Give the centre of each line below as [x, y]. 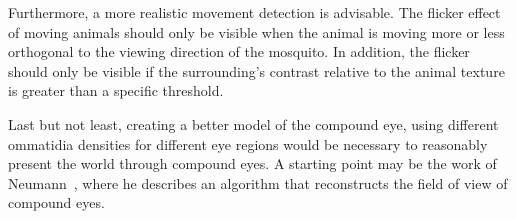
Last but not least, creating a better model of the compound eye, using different [253, 123]
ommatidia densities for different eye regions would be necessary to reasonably [248, 143]
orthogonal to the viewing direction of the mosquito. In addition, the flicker [239, 51]
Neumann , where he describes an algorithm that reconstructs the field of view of [258, 182]
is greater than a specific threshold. [116, 90]
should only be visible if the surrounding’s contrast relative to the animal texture [256, 70]
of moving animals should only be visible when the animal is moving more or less [256, 31]
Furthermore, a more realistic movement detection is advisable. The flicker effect [254, 12]
